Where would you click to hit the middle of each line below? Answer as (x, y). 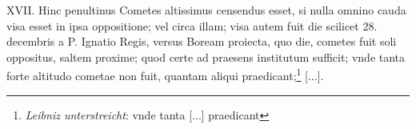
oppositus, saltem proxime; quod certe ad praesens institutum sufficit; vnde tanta (206, 56)
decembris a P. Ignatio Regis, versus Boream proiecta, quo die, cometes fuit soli (202, 41)
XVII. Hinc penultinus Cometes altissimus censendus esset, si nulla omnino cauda (206, 10)
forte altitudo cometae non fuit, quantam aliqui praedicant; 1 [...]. (165, 75)
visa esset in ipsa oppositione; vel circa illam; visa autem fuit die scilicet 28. (192, 25)
